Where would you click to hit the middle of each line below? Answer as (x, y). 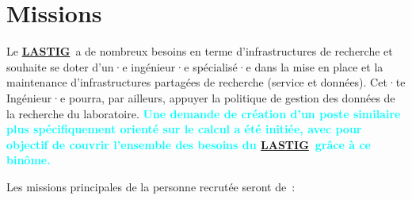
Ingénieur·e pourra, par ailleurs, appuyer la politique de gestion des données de (201, 97)
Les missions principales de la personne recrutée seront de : (151, 186)
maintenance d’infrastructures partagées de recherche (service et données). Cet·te (206, 82)
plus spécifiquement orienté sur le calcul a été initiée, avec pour (184, 129)
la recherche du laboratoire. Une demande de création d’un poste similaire (204, 113)
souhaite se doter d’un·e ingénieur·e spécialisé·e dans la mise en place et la (195, 66)
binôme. (29, 160)
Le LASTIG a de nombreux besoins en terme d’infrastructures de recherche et (200, 51)
